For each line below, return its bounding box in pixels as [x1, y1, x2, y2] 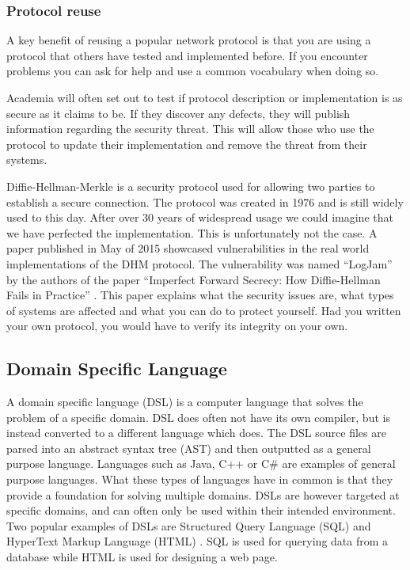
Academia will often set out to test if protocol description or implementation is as [6, 89, 403, 105]
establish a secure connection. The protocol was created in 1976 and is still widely [6, 193, 404, 210]
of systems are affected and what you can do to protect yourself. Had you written [6, 302, 401, 318]
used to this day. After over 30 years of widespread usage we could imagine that [6, 209, 393, 226]
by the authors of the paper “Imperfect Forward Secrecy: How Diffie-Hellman [6, 271, 381, 287]
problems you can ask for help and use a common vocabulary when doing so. [6, 63, 379, 79]
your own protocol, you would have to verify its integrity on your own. [6, 317, 348, 334]
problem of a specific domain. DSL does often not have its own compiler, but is [6, 408, 390, 425]
